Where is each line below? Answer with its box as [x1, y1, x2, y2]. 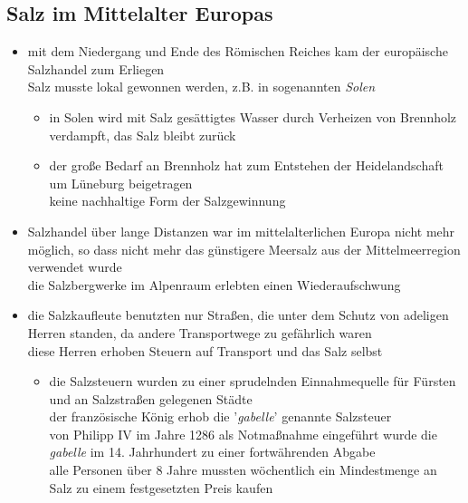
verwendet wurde [27, 257, 122, 276]
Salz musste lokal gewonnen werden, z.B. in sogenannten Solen [27, 77, 376, 96]
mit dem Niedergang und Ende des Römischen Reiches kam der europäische [27, 42, 448, 61]
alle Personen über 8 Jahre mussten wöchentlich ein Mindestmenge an [49, 460, 437, 479]
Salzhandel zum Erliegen [27, 59, 165, 78]
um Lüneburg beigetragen [49, 173, 193, 192]
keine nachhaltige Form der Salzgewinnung [49, 191, 286, 210]
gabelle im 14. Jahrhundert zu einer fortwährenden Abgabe [49, 442, 376, 461]
